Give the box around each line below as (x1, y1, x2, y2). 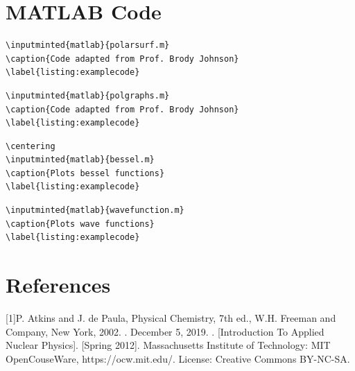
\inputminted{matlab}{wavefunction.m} (6, 205, 184, 216)
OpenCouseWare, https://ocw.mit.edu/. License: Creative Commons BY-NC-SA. (6, 351, 350, 365)
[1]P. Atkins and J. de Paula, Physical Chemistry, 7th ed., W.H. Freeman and (6, 310, 336, 325)
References (6, 270, 111, 299)
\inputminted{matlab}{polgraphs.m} (6, 90, 170, 101)
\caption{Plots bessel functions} (6, 168, 165, 178)
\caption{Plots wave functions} (6, 218, 155, 229)
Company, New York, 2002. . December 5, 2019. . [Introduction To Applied (6, 324, 324, 338)
